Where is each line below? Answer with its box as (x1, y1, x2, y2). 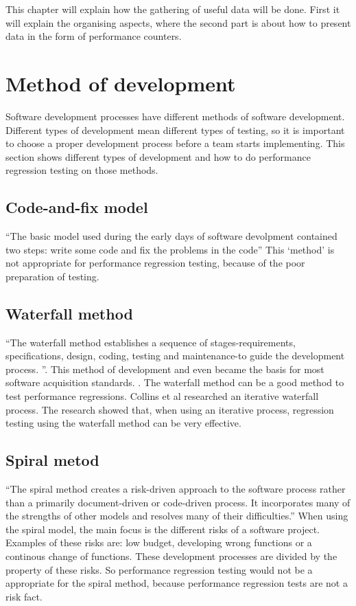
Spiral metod (5, 449, 99, 471)
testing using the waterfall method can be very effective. (5, 416, 241, 430)
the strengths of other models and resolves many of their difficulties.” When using (5, 508, 348, 523)
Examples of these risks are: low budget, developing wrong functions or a (5, 535, 312, 550)
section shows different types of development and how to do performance (5, 149, 311, 164)
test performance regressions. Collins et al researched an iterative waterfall (5, 389, 319, 403)
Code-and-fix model (5, 197, 148, 218)
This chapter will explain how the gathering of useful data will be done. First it (5, 2, 340, 16)
